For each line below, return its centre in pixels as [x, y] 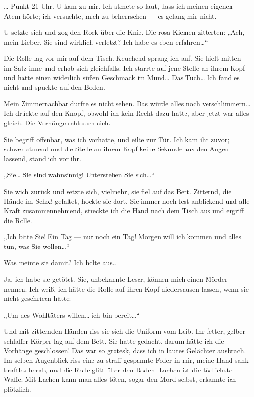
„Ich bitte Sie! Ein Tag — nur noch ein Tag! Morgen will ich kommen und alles [123, 236]
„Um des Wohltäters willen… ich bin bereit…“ [72, 314]
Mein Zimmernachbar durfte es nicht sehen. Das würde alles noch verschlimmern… [127, 103]
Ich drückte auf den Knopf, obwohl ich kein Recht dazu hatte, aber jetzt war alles [127, 113]
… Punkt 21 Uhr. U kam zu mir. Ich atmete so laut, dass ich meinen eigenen [118, 6]
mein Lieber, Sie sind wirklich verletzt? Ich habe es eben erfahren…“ [106, 41]
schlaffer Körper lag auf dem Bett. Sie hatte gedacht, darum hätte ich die [114, 341]
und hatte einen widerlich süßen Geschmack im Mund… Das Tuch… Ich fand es [122, 77]
